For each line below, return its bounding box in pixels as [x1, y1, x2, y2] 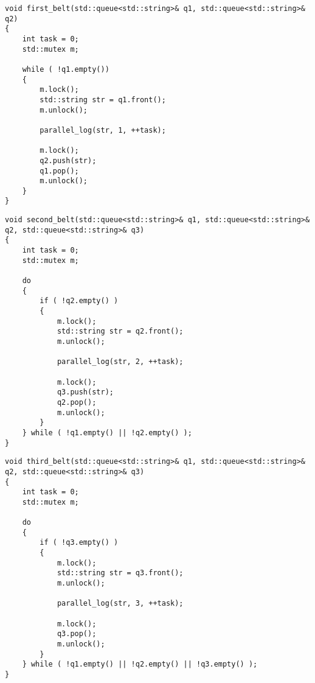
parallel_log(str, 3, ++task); [57, 599, 184, 608]
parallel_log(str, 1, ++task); [40, 125, 166, 135]
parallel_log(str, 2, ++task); [57, 357, 184, 366]
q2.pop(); [57, 398, 97, 407]
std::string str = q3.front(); [57, 569, 184, 578]
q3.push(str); [57, 388, 114, 397]
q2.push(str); [40, 156, 97, 165]
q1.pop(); [40, 166, 79, 175]
